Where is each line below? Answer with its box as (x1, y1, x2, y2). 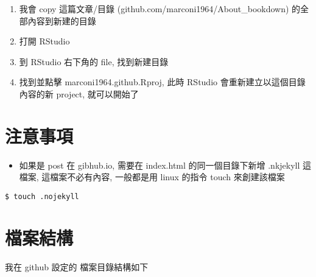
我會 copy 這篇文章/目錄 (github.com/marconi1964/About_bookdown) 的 (19, 2, 301, 15)
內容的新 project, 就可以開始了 (19, 87, 139, 100)
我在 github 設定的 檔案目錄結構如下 (5, 260, 149, 273)
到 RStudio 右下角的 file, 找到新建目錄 (19, 55, 169, 68)
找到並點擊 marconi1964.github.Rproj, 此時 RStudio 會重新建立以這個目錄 (19, 75, 306, 88)
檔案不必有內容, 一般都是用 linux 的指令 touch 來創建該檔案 (50, 170, 285, 183)
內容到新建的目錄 (27, 14, 96, 27)
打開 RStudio (19, 35, 70, 47)
